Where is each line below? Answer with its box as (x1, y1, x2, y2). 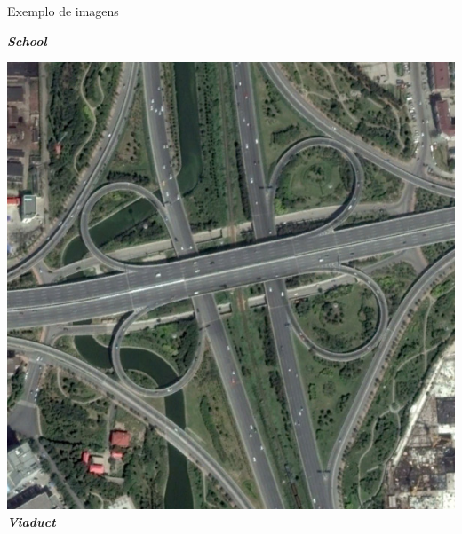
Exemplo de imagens (7, 2, 119, 20)
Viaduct (7, 512, 56, 530)
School (7, 31, 47, 50)
